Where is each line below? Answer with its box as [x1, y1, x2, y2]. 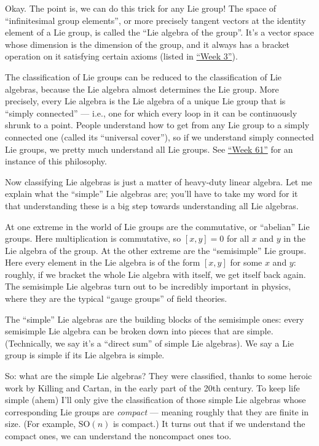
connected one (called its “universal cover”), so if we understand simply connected [5, 130, 314, 143]
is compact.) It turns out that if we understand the [112, 417, 305, 430]
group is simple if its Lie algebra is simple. [5, 348, 165, 361]
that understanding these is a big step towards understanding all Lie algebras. [5, 199, 299, 212]
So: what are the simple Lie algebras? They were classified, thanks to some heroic [5, 369, 312, 382]
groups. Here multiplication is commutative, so [5, 232, 181, 245]
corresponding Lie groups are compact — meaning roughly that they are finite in [5, 405, 309, 418]
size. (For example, [5, 417, 76, 430]
